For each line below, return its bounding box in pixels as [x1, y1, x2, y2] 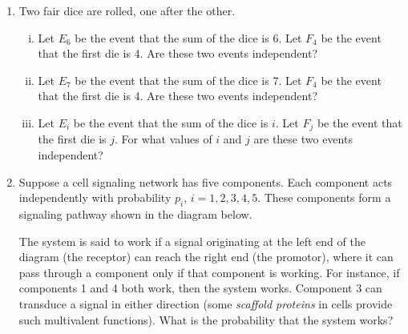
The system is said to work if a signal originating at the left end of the [18, 232, 366, 249]
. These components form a [257, 189, 391, 206]
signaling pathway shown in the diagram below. [18, 206, 252, 222]
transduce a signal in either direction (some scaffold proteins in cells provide [18, 295, 393, 312]
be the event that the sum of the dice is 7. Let [75, 71, 302, 88]
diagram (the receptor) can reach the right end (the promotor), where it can [18, 248, 394, 265]
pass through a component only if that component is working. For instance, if [18, 264, 400, 280]
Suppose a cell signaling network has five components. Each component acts [18, 173, 393, 190]
